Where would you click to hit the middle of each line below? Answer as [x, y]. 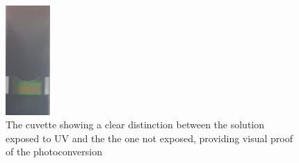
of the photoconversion [54, 152]
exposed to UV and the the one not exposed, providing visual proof [149, 138]
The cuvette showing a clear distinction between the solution [135, 125]
